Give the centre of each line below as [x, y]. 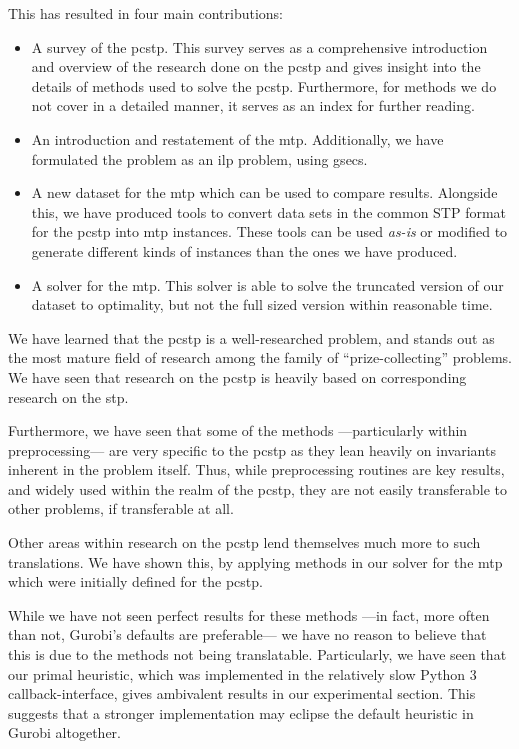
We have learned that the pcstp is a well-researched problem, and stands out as [251, 337]
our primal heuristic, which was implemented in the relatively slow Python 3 [242, 673]
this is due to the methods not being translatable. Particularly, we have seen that [257, 654]
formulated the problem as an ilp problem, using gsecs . [199, 158]
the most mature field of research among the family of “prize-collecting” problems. [260, 357]
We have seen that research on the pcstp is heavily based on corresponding [237, 376]
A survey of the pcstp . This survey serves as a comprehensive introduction [259, 46]
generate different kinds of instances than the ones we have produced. [244, 250]
